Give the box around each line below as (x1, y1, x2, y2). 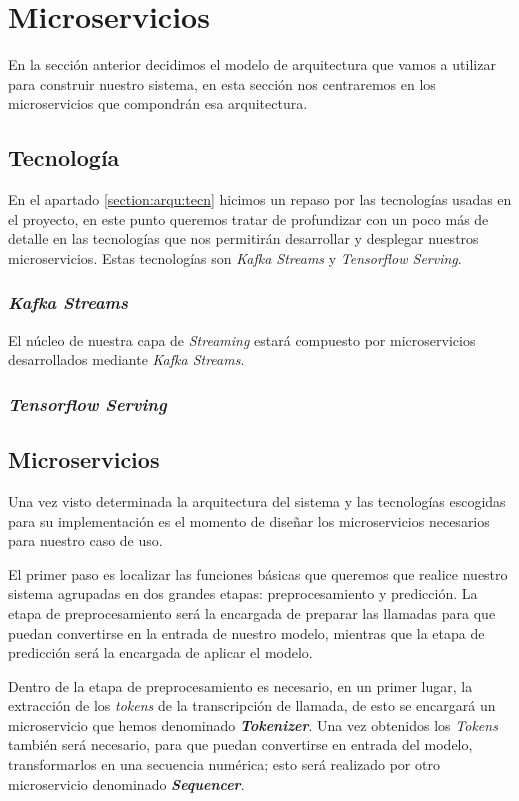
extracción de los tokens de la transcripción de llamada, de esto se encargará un (8, 695, 496, 716)
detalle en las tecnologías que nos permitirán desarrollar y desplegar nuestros (8, 228, 479, 249)
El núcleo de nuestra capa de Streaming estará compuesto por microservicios (8, 329, 476, 350)
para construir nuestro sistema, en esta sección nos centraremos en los (8, 73, 436, 94)
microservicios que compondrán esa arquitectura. (8, 93, 308, 114)
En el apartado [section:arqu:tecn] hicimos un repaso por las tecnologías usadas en (8, 189, 512, 210)
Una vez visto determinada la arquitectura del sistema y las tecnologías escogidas (8, 490, 506, 511)
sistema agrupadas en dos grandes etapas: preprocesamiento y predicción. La (8, 583, 478, 604)
